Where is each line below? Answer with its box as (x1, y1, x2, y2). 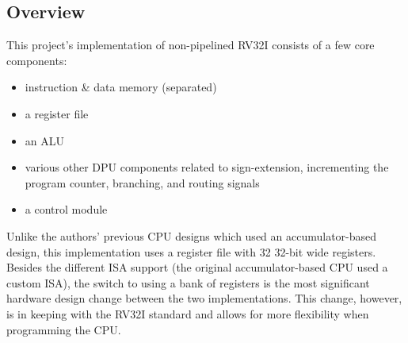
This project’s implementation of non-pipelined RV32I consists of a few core (6, 37, 375, 53)
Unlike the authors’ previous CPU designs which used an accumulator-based (6, 227, 377, 244)
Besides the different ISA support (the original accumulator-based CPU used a (6, 259, 388, 276)
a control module (25, 201, 108, 218)
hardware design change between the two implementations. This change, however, (6, 290, 402, 306)
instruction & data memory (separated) (25, 79, 217, 95)
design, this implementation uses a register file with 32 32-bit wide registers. (6, 243, 376, 260)
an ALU (25, 132, 64, 148)
